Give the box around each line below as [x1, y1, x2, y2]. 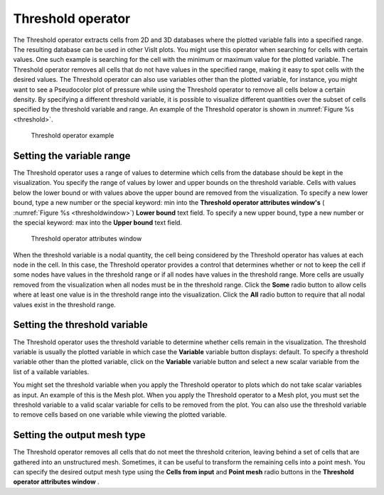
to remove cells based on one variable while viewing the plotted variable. [13, 410, 227, 419]
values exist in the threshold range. [13, 300, 117, 309]
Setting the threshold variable [13, 319, 149, 331]
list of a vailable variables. [13, 367, 90, 376]
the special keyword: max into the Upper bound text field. [13, 218, 183, 227]
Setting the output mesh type [13, 429, 146, 441]
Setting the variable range [13, 149, 131, 161]
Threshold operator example [31, 132, 114, 140]
